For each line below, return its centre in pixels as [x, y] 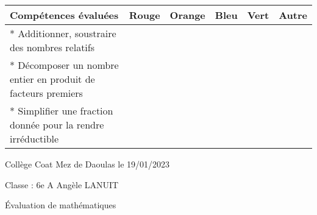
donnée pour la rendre [57, 125]
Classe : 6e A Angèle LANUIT [62, 184]
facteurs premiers [46, 93]
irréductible [34, 139]
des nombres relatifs [52, 47]
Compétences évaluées [64, 15]
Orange [187, 15]
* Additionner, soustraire [63, 33]
